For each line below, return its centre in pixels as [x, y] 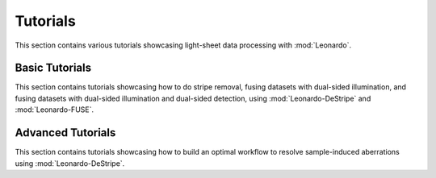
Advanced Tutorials [65, 133]
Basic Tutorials [53, 68]
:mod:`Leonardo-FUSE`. [55, 110]
